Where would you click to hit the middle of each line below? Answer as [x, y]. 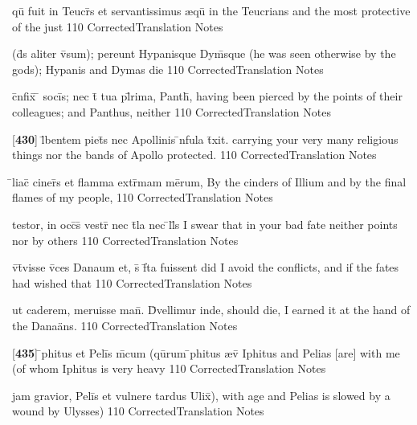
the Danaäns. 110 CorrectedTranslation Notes [125, 325]
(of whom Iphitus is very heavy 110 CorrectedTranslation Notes [169, 368]
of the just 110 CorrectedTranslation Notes [118, 26]
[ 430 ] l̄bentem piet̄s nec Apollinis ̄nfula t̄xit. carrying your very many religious [205, 139]
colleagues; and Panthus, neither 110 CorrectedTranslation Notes [172, 111]
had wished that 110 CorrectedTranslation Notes [132, 282]
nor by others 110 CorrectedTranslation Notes [125, 240]
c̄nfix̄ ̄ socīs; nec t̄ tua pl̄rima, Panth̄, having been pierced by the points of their [207, 96]
